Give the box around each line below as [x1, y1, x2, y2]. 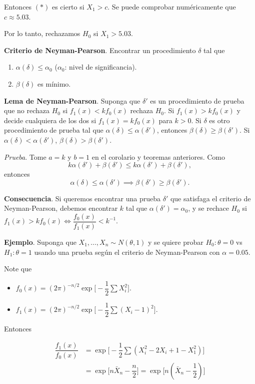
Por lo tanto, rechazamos [4, 28, 80, 39]
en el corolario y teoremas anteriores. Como [91, 151, 225, 162]
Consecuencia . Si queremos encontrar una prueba [4, 193, 161, 203]
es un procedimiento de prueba [150, 95, 244, 106]
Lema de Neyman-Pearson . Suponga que [4, 95, 140, 106]
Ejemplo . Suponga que [4, 236, 76, 247]
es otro [209, 115, 230, 125]
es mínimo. [37, 78, 71, 89]
